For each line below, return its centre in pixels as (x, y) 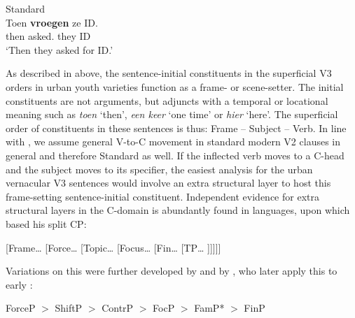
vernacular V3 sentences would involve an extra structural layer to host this (168, 183)
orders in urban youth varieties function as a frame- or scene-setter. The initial (175, 86)
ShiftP (69, 308)
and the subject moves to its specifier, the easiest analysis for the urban (159, 169)
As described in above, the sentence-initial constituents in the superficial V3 (169, 73)
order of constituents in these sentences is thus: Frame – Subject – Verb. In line (176, 128)
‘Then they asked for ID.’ (60, 49)
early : (19, 284)
